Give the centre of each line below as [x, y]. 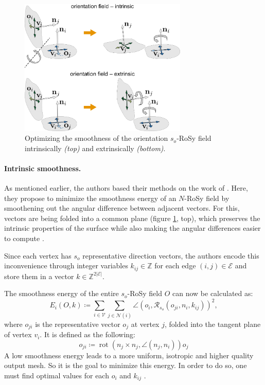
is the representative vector [78, 324]
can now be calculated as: [213, 293]
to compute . [24, 238]
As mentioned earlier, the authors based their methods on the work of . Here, [126, 188]
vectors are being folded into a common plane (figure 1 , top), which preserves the [132, 218]
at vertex [145, 324]
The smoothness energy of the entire [61, 293]
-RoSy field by [207, 198]
